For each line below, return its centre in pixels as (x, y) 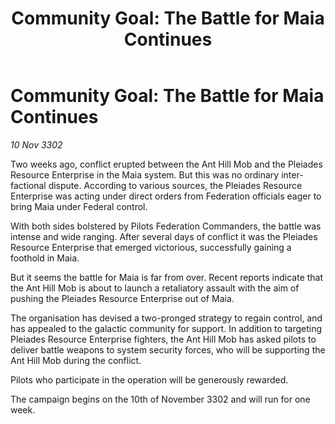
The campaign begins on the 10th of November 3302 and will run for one (160, 399)
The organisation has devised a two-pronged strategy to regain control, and (166, 318)
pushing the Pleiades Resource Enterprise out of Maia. (122, 298)
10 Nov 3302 (36, 144)
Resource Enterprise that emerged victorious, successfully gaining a (151, 247)
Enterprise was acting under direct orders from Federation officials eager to (166, 196)
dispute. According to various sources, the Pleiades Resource (175, 185)
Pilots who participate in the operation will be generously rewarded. (149, 379)
